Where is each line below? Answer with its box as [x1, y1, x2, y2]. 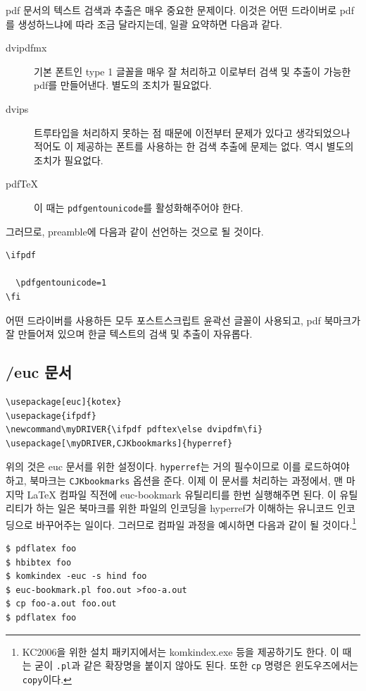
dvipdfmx [6, 40, 47, 55]
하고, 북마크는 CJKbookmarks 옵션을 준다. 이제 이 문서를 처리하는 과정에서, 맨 [6, 472, 343, 487]
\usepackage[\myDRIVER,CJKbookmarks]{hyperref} [6, 438, 233, 448]
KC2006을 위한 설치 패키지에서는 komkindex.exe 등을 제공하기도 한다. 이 [22, 644, 339, 659]
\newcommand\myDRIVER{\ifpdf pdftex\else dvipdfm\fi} [6, 424, 263, 435]
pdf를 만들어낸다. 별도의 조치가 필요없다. [34, 78, 212, 92]
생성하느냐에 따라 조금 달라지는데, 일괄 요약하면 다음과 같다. [18, 16, 282, 31]
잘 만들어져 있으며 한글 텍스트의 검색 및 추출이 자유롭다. [6, 326, 253, 341]
